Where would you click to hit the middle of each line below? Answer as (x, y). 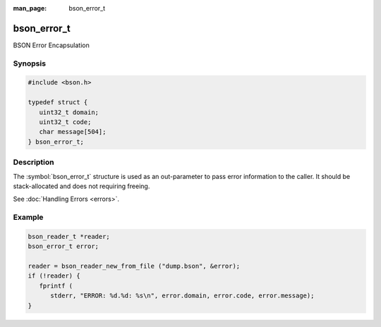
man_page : (30, 8)
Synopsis (29, 63)
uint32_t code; (65, 122)
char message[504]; (73, 132)
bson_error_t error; (63, 246)
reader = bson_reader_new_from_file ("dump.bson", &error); (134, 266)
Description (34, 162)
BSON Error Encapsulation (51, 45)
